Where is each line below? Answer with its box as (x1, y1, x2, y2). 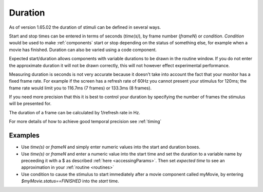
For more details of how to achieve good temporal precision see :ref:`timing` (9, 119, 162, 124)
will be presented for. (9, 101, 52, 106)
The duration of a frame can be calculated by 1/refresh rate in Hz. (9, 109, 141, 115)
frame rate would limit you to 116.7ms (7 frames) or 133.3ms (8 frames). (9, 85, 152, 91)
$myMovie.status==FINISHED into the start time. (21, 178, 119, 184)
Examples (9, 131, 40, 140)
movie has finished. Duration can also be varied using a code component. (9, 47, 157, 52)
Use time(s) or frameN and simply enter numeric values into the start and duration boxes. (21, 144, 201, 150)
